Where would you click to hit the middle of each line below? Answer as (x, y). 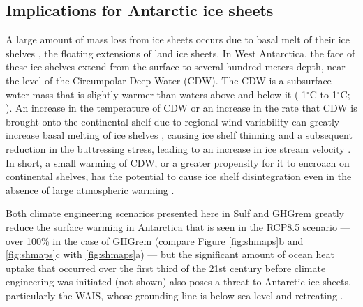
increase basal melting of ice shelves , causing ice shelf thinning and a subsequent (179, 135)
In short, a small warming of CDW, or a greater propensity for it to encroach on (178, 162)
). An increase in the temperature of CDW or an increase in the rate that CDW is (181, 108)
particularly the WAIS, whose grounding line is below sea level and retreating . (175, 295)
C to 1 (323, 94)
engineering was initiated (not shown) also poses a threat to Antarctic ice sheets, (178, 282)
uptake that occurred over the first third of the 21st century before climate (166, 268)
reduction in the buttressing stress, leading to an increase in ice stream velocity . (178, 148)
